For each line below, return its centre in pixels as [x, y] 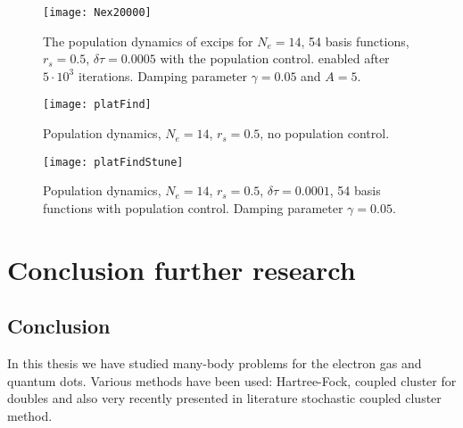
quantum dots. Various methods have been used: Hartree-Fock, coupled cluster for [232, 380]
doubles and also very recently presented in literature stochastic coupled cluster [224, 398]
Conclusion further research [182, 269]
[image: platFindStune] [113, 162]
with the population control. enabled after [275, 58]
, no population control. [325, 133]
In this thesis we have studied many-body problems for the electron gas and [215, 363]
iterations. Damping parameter [162, 75]
